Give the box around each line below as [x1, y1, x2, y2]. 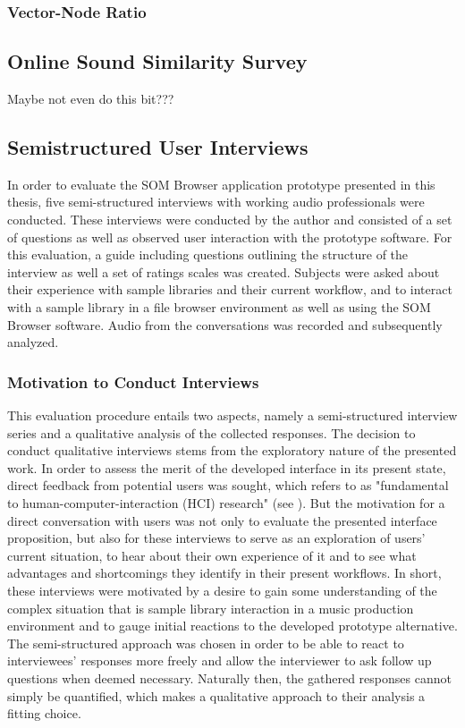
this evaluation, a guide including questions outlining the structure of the [7, 245, 409, 264]
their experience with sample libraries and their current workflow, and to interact [7, 280, 452, 299]
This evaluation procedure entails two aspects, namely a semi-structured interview [7, 406, 458, 424]
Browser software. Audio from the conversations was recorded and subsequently [7, 315, 443, 334]
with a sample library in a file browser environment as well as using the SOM [7, 298, 431, 316]
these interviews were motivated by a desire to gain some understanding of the [7, 580, 437, 599]
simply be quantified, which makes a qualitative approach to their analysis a [7, 686, 426, 705]
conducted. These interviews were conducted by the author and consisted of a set [7, 210, 452, 229]
